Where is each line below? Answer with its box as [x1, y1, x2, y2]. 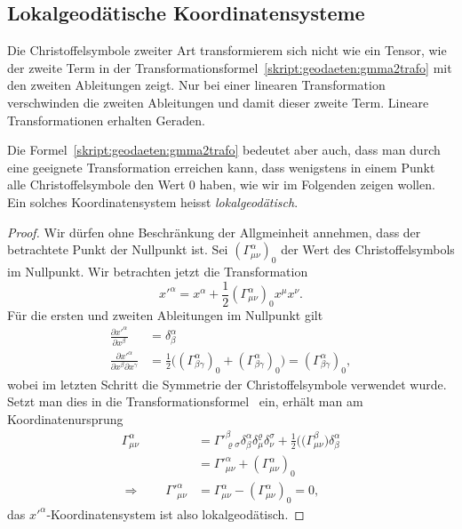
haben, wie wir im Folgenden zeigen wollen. [199, 175, 435, 194]
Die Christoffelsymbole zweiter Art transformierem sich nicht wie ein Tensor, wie [7, 41, 447, 60]
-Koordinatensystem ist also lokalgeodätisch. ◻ [46, 504, 305, 523]
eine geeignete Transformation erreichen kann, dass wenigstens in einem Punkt [7, 157, 435, 176]
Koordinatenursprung [7, 409, 123, 428]
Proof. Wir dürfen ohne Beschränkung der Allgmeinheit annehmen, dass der [7, 222, 421, 241]
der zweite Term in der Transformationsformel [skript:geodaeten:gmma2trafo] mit [7, 58, 452, 76]
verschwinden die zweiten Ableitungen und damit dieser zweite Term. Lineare [7, 92, 429, 111]
